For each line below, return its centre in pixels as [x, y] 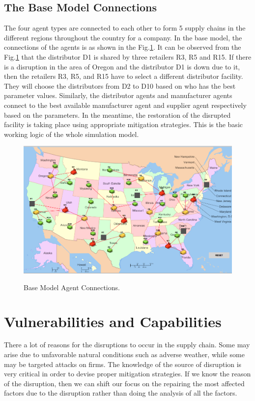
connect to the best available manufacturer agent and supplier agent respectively [125, 105]
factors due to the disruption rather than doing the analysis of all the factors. [121, 393]
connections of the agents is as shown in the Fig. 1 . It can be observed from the [123, 47]
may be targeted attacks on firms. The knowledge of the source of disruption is [123, 364]
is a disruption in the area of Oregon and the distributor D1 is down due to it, [122, 66]
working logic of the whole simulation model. [71, 134]
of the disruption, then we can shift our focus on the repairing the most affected [124, 383]
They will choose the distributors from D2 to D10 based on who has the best [120, 85]
